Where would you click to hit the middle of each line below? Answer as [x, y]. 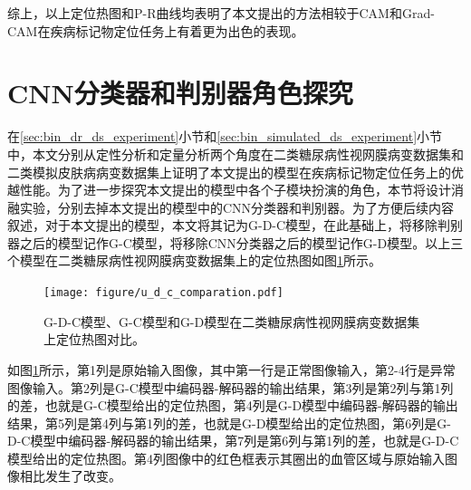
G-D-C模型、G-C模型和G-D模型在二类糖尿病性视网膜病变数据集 [232, 321]
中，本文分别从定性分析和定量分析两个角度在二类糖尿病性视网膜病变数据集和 [235, 154]
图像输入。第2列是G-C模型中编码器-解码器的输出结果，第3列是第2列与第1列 [231, 387]
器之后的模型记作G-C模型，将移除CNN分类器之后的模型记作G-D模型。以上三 [235, 242]
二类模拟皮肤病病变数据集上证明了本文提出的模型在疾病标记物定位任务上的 [229, 172]
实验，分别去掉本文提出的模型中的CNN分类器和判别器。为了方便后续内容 [237, 207]
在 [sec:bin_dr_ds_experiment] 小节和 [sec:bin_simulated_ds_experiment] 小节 [225, 136]
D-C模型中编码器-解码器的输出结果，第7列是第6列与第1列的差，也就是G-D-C [233, 441]
